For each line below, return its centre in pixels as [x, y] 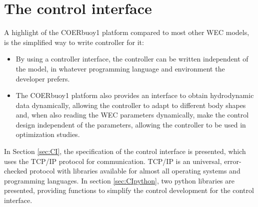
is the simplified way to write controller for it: [74, 42]
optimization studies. [48, 134]
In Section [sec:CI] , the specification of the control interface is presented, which [125, 151]
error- [233, 161]
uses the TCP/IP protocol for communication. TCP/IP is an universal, [113, 161]
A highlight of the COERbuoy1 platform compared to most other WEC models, [127, 32]
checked [16, 171]
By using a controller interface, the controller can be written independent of [132, 59]
